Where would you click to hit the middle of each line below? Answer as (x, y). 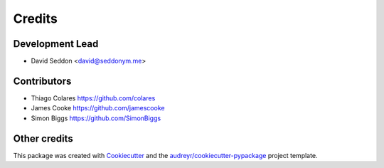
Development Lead (56, 44)
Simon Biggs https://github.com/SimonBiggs (96, 118)
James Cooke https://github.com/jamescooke (98, 108)
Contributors (42, 81)
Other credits (43, 138)
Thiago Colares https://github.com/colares (93, 98)
